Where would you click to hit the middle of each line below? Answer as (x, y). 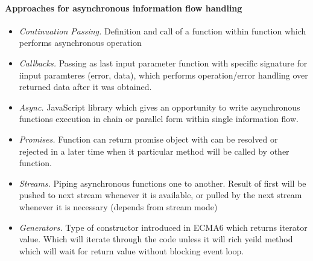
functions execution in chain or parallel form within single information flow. (159, 119)
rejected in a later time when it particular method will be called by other (154, 151)
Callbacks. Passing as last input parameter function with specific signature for (163, 63)
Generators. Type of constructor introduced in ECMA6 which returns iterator (163, 227)
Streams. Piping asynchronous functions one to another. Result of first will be (163, 183)
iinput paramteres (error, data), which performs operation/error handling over (163, 75)
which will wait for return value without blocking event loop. (131, 250)
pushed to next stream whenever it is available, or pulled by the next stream (160, 195)
